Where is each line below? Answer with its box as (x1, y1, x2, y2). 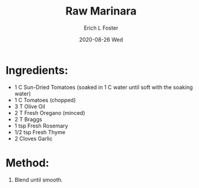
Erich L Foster (83, 24, 119, 31)
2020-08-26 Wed (79, 36, 123, 43)
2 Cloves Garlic (14, 135, 53, 142)
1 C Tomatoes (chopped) (14, 96, 76, 103)
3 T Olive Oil (14, 103, 46, 110)
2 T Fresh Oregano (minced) (14, 109, 85, 116)
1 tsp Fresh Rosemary (14, 122, 68, 129)
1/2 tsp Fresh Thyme (14, 128, 66, 135)
